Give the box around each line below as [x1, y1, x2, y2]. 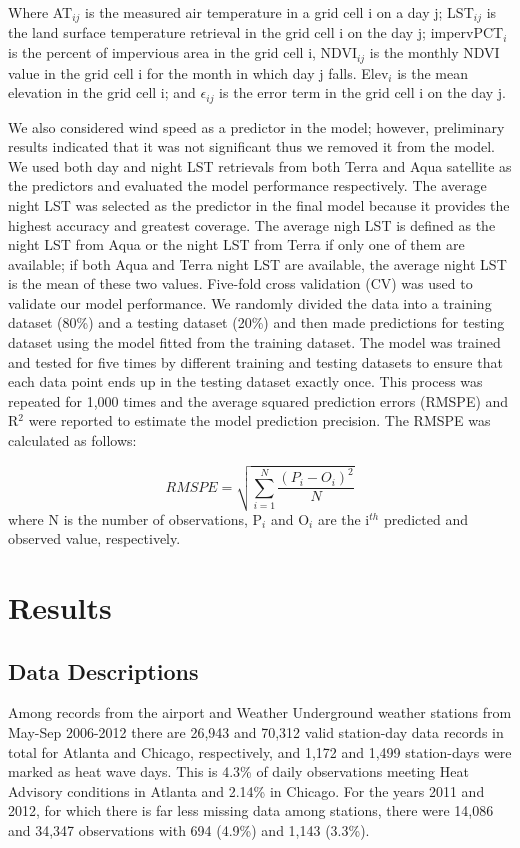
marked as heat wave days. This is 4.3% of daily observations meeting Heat [8, 761, 469, 782]
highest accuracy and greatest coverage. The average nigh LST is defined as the [8, 214, 496, 235]
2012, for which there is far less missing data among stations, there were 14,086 [8, 800, 494, 821]
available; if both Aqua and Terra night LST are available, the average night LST [8, 253, 507, 274]
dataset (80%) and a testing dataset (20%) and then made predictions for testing [8, 312, 505, 333]
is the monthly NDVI [369, 42, 500, 63]
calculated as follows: [8, 430, 137, 451]
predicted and [383, 508, 468, 529]
